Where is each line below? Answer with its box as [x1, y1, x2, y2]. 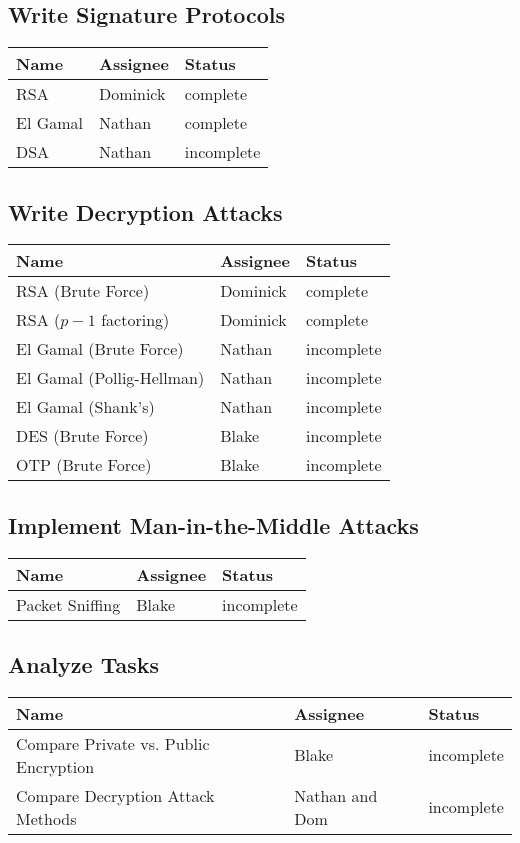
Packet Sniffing [16, 592, 121, 616]
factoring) [101, 308, 170, 332]
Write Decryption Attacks [8, 196, 283, 227]
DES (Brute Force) [16, 424, 149, 448]
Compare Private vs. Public [16, 731, 210, 755]
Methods [16, 806, 77, 830]
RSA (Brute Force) [16, 279, 150, 303]
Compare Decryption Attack [16, 783, 215, 807]
